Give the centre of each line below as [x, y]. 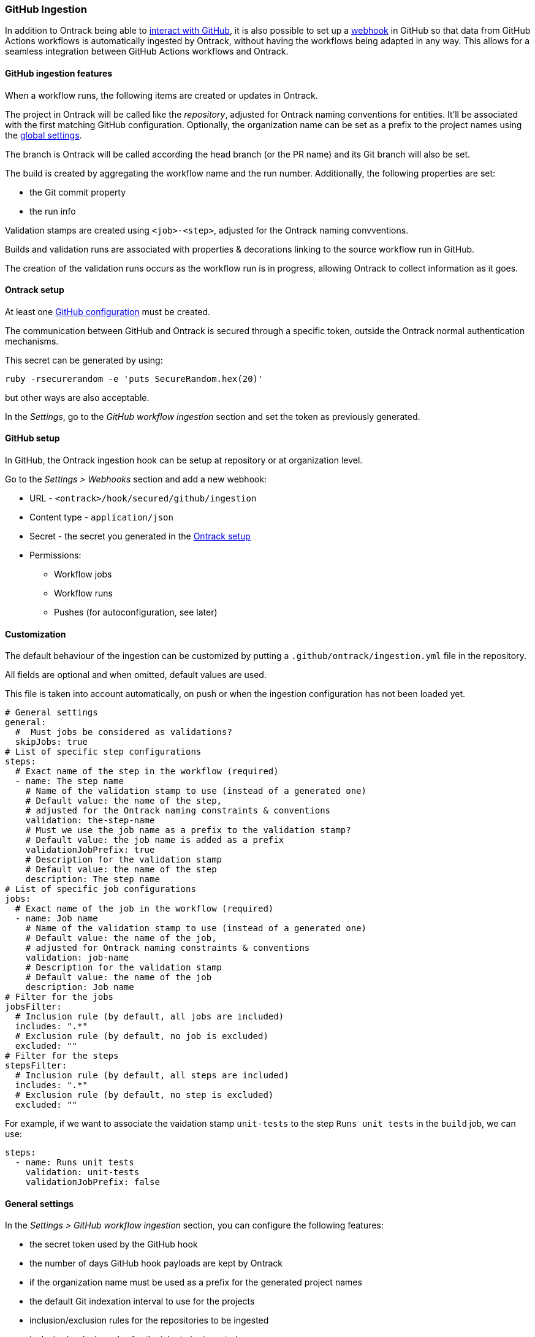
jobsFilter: [33, 1007]
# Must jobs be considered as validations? [123, 732]
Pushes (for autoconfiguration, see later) [136, 612]
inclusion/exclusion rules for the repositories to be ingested [149, 1320]
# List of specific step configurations [103, 752]
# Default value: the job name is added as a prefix [155, 840]
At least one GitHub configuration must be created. [108, 311]
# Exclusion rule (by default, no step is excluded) [144, 1095]
